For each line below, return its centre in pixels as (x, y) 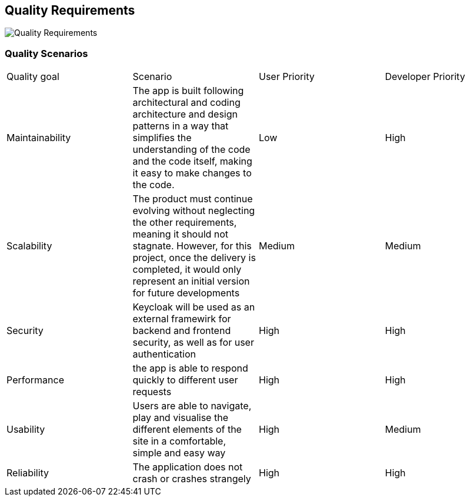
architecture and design (185, 114)
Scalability (29, 246)
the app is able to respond (190, 368)
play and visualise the (180, 418)
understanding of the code (191, 150)
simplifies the (162, 138)
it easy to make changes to (192, 173)
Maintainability (39, 138)
